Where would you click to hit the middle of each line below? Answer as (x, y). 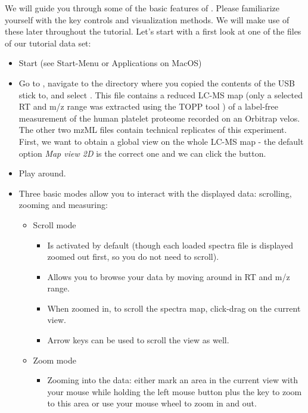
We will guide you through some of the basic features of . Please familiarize (142, 8)
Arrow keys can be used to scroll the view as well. (138, 340)
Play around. (42, 173)
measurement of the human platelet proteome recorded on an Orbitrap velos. (159, 118)
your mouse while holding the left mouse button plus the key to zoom (175, 391)
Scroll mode (55, 224)
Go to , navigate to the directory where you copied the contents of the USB (157, 83)
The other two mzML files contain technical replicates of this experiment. (153, 130)
